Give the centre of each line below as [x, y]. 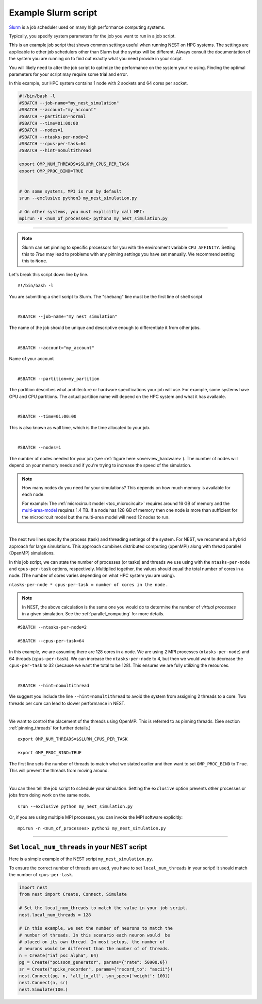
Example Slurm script [53, 13]
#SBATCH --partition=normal [52, 116]
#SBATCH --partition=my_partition [58, 379]
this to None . [35, 261]
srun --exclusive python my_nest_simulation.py [75, 806]
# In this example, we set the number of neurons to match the [96, 928]
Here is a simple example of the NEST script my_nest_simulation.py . [81, 859]
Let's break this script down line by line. [49, 274]
